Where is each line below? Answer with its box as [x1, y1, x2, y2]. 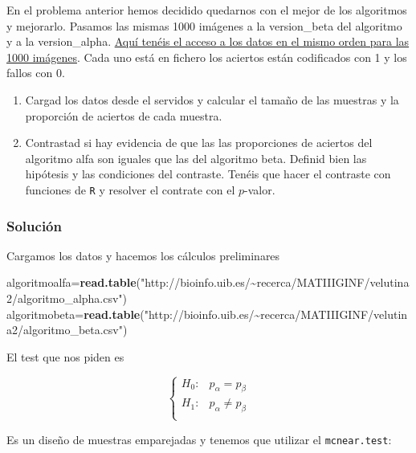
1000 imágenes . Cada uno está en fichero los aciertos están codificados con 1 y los [6, 48, 407, 65]
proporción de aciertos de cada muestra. [25, 107, 222, 124]
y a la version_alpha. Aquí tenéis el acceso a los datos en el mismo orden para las [6, 33, 410, 50]
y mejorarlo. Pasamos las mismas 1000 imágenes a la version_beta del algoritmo [6, 17, 402, 34]
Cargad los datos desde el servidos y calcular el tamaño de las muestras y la [25, 91, 399, 108]
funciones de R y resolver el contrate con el [25, 181, 235, 198]
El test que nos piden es [6, 348, 124, 365]
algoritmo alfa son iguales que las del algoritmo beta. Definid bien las [25, 149, 367, 166]
